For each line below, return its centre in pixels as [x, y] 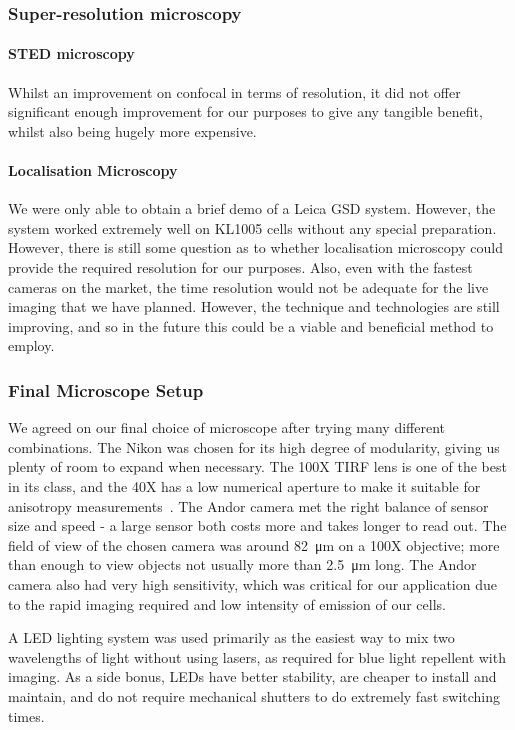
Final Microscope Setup [106, 389]
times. [26, 715]
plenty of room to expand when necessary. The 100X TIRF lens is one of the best [257, 466]
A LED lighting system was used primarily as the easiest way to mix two [231, 637]
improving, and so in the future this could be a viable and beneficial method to [251, 325]
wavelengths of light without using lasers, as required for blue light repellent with [257, 656]
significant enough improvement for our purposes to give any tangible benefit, [245, 111]
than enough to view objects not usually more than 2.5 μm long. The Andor [242, 564]
